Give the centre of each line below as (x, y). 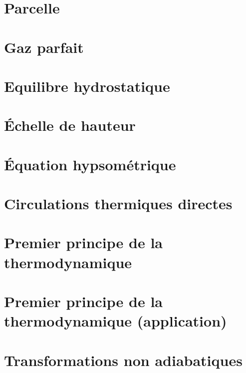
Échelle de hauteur (70, 125)
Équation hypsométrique (90, 164)
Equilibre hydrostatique (87, 86)
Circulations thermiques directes (118, 203)
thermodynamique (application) (116, 321)
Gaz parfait (44, 47)
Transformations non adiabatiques (123, 360)
